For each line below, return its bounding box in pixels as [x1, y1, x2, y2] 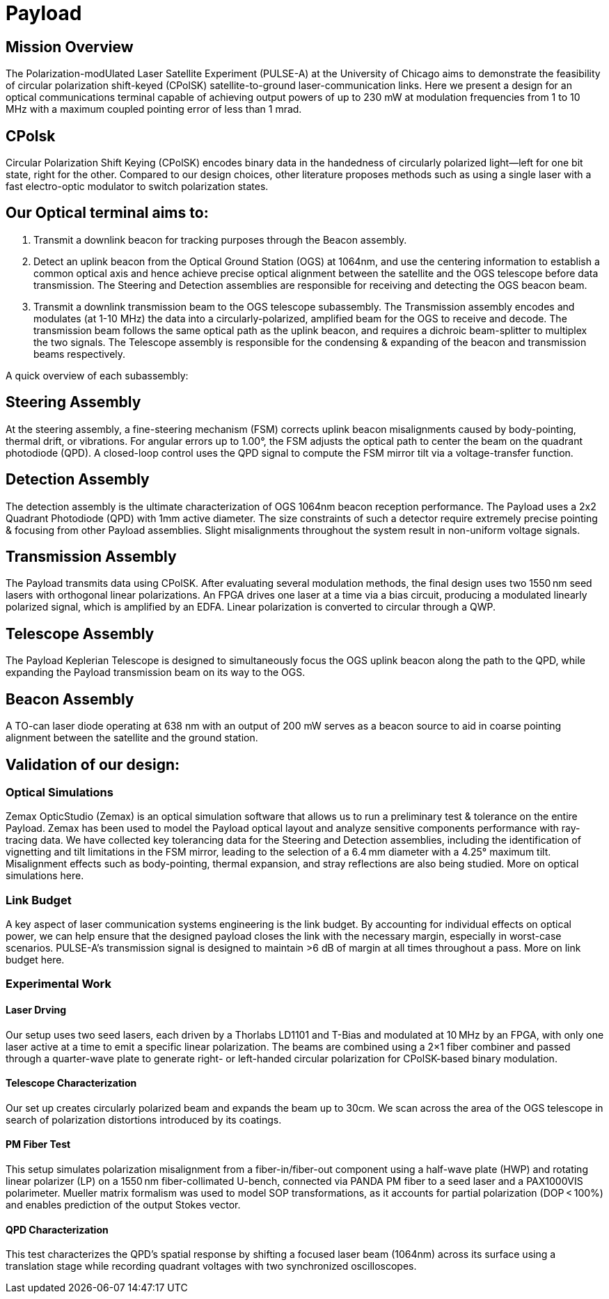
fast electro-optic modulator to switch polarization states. [6, 180, 269, 193]
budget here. [6, 954, 65, 966]
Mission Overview [6, 38, 134, 56]
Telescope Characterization [6, 1077, 137, 1089]
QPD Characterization [6, 1223, 109, 1236]
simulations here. [6, 869, 84, 882]
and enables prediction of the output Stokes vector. [6, 1199, 241, 1211]
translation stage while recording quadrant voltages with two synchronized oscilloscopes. [6, 1260, 417, 1273]
